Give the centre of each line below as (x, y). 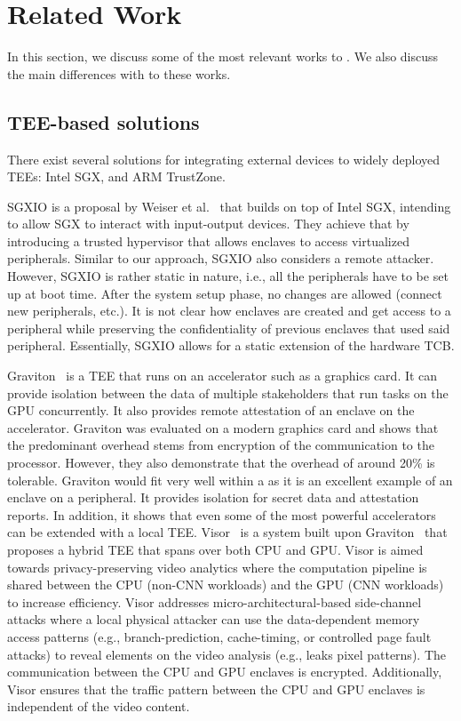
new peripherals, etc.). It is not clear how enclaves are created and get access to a (229, 311)
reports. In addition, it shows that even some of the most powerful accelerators (222, 514)
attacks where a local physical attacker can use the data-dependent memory (214, 619)
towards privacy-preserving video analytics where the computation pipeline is (217, 567)
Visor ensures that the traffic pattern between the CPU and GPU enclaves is (216, 689)
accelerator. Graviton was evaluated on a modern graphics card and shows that (223, 427)
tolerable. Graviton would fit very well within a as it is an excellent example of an (230, 480)
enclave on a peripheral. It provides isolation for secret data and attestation (213, 497)
